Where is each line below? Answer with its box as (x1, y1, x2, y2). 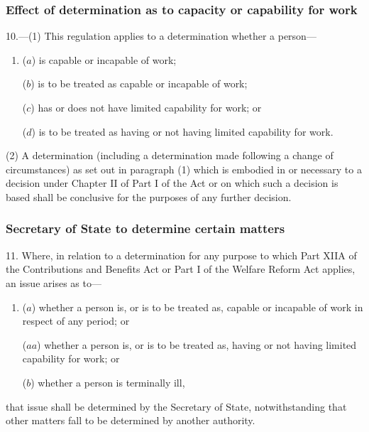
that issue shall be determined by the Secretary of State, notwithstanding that (6, 399, 347, 414)
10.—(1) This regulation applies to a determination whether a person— (6, 28, 316, 43)
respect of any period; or (22, 313, 130, 328)
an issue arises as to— (6, 275, 101, 290)
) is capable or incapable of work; (31, 52, 177, 67)
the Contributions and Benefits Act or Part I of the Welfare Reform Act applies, (6, 261, 356, 276)
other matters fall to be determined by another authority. (6, 413, 255, 428)
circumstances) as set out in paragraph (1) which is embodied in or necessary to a (6, 161, 362, 176)
